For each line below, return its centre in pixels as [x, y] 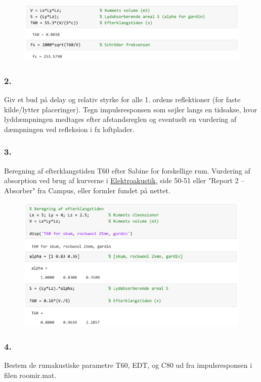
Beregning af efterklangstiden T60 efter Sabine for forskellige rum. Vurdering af [127, 170]
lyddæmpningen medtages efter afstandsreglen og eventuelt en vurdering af [120, 119]
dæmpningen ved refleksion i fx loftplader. [69, 129]
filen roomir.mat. [30, 375]
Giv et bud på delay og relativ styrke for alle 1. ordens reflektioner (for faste [122, 99]
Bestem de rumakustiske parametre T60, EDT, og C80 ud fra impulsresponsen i [128, 365]
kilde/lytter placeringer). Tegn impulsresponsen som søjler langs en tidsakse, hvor [131, 109]
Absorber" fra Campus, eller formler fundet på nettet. [87, 190]
